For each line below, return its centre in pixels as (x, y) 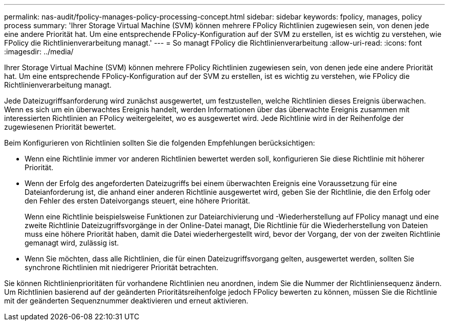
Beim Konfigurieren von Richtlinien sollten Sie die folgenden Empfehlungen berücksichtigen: (160, 143)
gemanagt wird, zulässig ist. (72, 243)
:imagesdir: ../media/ (39, 52)
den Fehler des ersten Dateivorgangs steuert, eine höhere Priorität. (137, 201)
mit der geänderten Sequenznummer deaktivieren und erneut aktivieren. (126, 301)
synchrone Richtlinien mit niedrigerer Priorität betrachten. (121, 267)
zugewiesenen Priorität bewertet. (60, 127)
